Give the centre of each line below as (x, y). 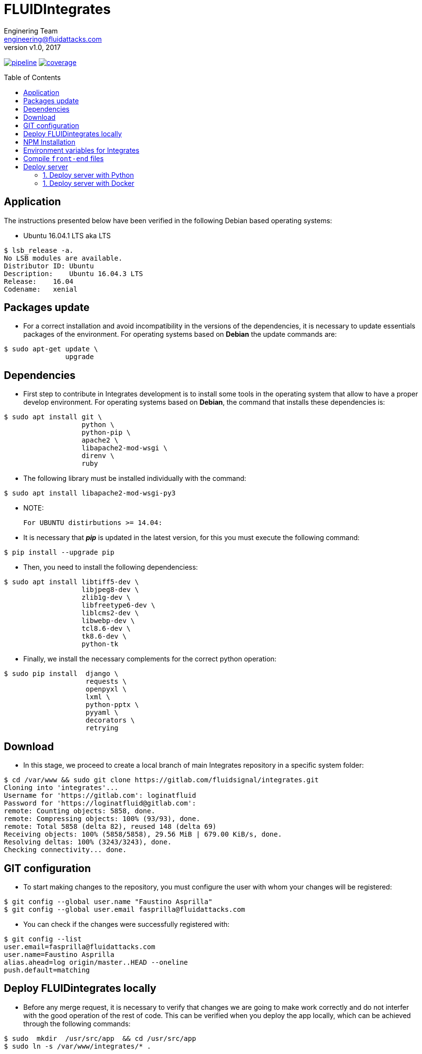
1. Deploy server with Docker (89, 183)
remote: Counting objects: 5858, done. (80, 811)
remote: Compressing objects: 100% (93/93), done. (102, 819)
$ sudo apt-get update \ (51, 349)
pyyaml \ (102, 713)
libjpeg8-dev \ (110, 590)
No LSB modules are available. (63, 258)
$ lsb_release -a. (39, 250)
